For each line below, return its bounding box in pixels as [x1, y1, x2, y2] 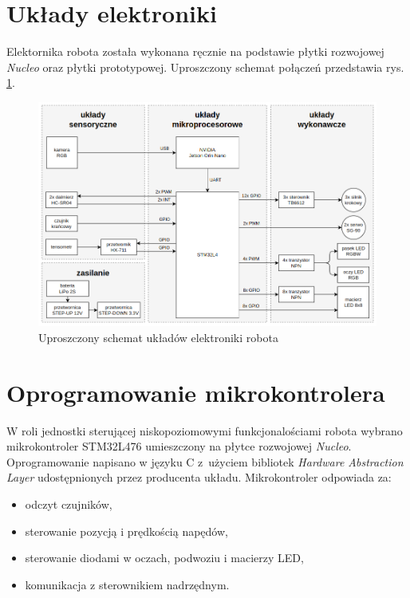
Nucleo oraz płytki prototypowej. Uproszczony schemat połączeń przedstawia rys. [6, 58, 404, 75]
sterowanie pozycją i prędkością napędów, [25, 522, 228, 539]
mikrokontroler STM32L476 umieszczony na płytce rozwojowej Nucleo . [6, 438, 352, 454]
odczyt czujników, [25, 496, 112, 513]
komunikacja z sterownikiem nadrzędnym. [25, 576, 230, 592]
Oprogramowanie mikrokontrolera [6, 376, 385, 408]
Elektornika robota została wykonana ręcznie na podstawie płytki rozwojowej [6, 43, 384, 60]
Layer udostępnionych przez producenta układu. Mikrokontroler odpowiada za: [6, 469, 392, 486]
